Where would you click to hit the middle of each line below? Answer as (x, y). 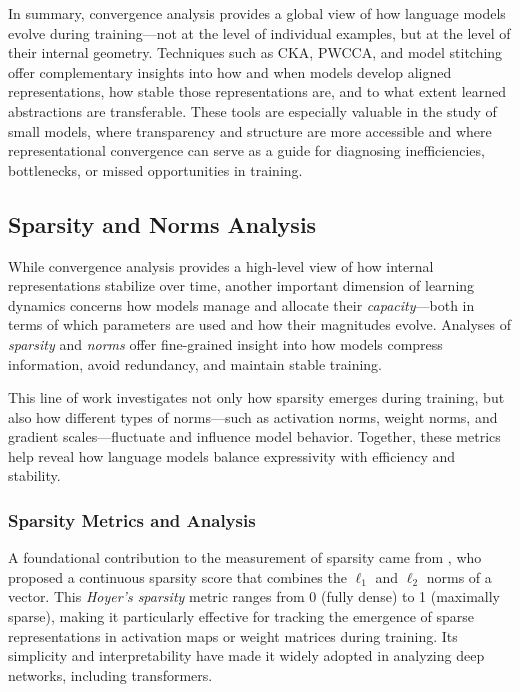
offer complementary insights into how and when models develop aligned (230, 71)
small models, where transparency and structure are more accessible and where (250, 130)
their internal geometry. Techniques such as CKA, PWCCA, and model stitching (255, 52)
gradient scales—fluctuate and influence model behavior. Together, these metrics (254, 436)
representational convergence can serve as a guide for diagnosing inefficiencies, (246, 150)
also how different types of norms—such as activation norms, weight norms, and (253, 416)
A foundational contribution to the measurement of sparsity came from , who (245, 557)
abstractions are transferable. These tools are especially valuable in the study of (252, 110)
